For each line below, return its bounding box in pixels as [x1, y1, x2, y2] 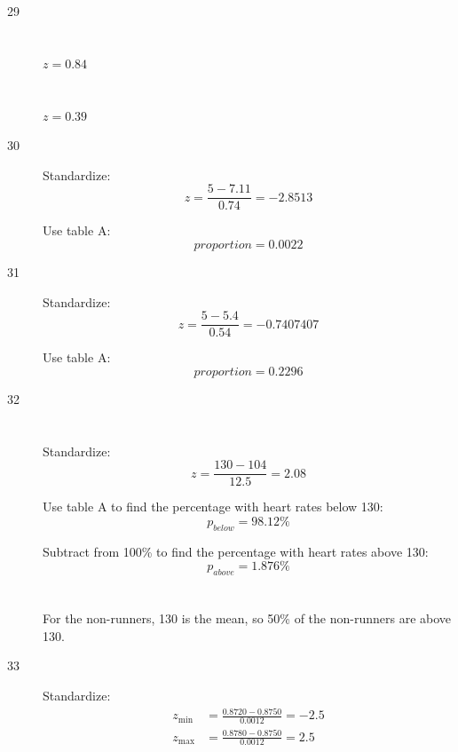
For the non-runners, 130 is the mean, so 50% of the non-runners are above [43, 609, 452, 628]
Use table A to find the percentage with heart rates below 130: [43, 497, 383, 516]
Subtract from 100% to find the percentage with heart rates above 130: [43, 542, 429, 560]
